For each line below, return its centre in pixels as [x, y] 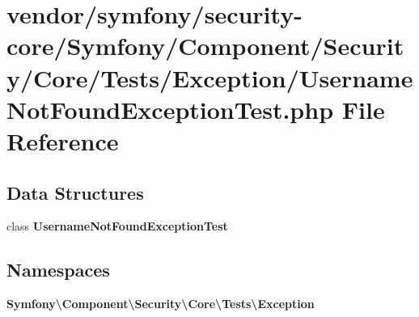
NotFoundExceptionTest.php [170, 109]
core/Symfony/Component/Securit [205, 46]
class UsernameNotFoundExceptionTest [117, 226]
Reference [63, 140]
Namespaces [58, 270]
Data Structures [75, 192]
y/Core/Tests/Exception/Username [210, 77]
